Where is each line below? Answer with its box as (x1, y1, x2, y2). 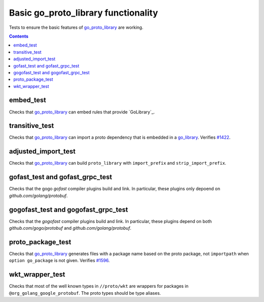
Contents (9, 33, 29, 39)
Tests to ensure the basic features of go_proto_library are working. (9, 24, 144, 30)
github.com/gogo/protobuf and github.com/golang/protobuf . (9, 225, 132, 231)
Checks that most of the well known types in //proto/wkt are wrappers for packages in (9, 283, 189, 289)
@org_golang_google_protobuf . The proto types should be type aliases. (9, 290, 161, 296)
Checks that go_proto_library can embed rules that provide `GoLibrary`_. (9, 109, 155, 115)
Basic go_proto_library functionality (9, 7, 158, 18)
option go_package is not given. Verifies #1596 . (9, 258, 110, 263)
